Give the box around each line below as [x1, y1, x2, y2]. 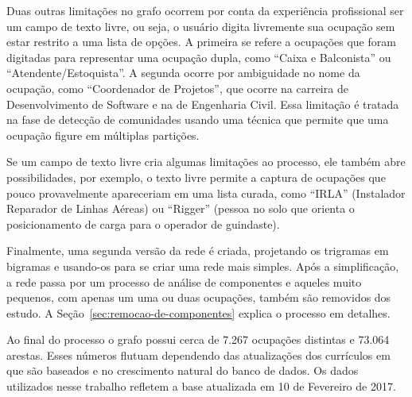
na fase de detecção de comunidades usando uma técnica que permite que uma [6, 111, 389, 128]
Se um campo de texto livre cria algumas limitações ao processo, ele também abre [6, 153, 406, 170]
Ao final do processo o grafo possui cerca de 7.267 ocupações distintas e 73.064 [6, 331, 390, 348]
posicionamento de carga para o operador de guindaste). [6, 215, 280, 232]
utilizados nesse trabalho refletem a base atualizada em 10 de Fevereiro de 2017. [6, 378, 396, 395]
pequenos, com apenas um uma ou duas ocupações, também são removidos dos [6, 289, 391, 306]
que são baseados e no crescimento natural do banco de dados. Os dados [6, 362, 359, 379]
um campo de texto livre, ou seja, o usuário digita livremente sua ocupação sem [6, 17, 395, 34]
